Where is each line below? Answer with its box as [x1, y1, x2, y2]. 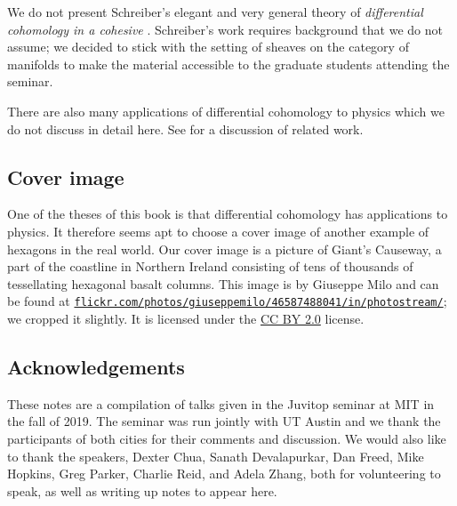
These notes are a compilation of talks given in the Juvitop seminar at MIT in [7, 394, 435, 413]
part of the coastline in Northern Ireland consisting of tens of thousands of [7, 257, 413, 276]
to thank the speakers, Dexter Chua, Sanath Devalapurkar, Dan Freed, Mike [7, 446, 424, 465]
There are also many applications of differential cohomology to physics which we [7, 101, 445, 120]
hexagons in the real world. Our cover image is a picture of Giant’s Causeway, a [7, 239, 442, 258]
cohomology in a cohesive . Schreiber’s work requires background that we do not [7, 20, 443, 38]
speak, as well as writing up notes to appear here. [7, 481, 277, 500]
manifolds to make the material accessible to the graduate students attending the [7, 54, 450, 73]
